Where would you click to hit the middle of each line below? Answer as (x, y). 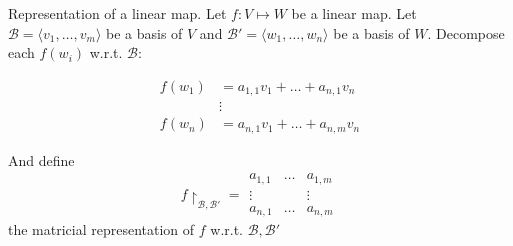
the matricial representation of (101, 229)
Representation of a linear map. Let (117, 13)
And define (41, 159)
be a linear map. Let (354, 13)
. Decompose (466, 32)
